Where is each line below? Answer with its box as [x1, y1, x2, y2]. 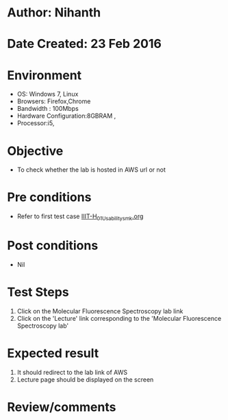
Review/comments [7, 399, 116, 415]
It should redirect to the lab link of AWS [16, 368, 128, 376]
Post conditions [7, 238, 99, 254]
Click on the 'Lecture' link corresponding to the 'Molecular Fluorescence [16, 314, 222, 322]
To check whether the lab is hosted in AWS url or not [16, 166, 166, 174]
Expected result [7, 345, 99, 361]
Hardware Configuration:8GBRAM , [16, 111, 116, 120]
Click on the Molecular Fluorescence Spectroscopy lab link [16, 306, 183, 315]
